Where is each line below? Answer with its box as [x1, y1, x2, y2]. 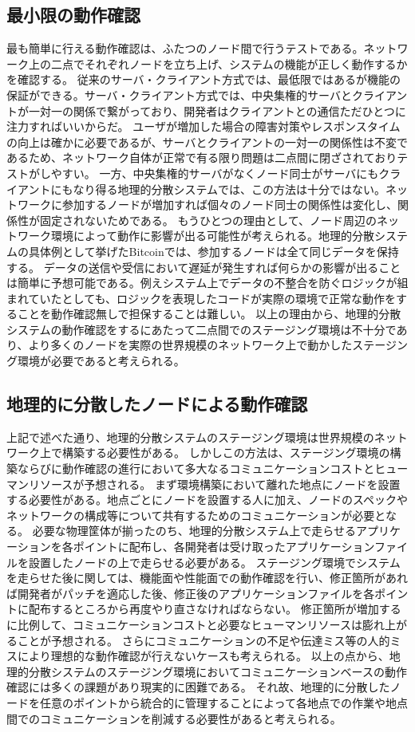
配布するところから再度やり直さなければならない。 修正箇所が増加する [28, 600, 401, 617]
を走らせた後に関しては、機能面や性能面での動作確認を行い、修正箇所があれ [6, 569, 409, 586]
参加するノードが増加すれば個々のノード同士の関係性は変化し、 [61, 196, 397, 213]
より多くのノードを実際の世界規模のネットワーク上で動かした [28, 336, 353, 353]
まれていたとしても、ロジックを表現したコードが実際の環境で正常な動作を [6, 289, 397, 306]
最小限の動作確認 [6, 2, 140, 27]
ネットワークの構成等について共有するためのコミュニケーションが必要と [6, 506, 385, 523]
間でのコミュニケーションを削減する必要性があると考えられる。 [6, 710, 342, 726]
